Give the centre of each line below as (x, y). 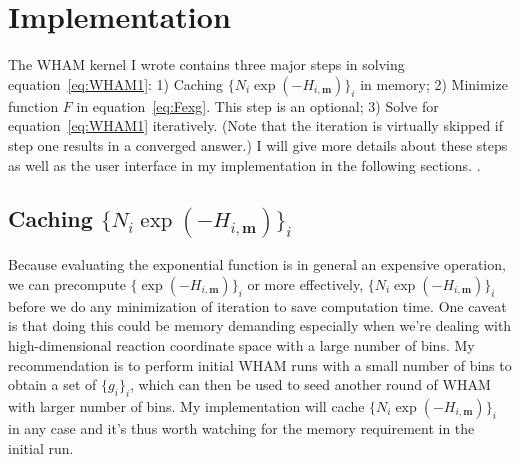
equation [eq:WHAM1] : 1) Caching (116, 83)
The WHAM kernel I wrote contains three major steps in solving (206, 64)
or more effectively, (305, 283)
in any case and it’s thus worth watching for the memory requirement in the (241, 427)
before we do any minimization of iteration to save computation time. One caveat (257, 305)
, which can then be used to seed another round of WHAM (310, 384)
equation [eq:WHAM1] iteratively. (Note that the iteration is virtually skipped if (256, 125)
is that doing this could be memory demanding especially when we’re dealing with (260, 325)
